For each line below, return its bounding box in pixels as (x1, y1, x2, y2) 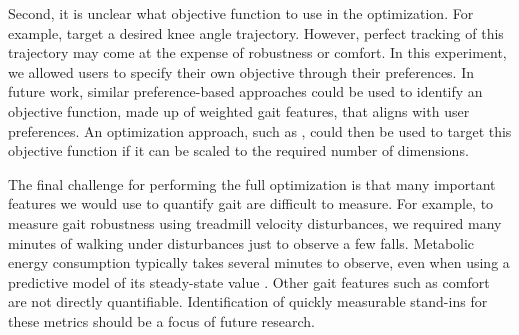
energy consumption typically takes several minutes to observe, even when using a (8, 252, 510, 273)
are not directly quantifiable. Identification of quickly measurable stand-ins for (8, 291, 488, 312)
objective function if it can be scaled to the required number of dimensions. (8, 140, 469, 161)
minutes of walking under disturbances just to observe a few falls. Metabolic (8, 232, 475, 253)
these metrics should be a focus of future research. (8, 310, 315, 331)
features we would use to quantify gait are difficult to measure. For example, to (8, 193, 494, 214)
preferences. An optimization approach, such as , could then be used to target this (8, 120, 512, 141)
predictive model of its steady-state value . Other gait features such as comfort (8, 271, 490, 292)
